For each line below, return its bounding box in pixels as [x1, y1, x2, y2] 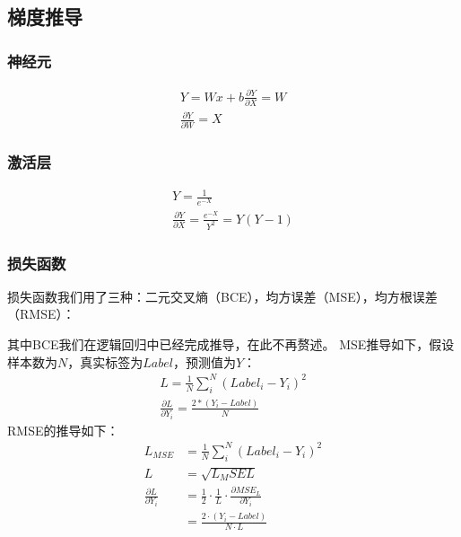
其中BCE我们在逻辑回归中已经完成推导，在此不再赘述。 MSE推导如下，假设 [7, 335, 455, 353]
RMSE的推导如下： [7, 420, 119, 439]
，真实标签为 [67, 352, 144, 371]
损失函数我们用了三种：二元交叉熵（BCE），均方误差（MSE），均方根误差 [7, 286, 438, 305]
